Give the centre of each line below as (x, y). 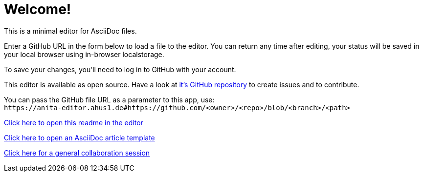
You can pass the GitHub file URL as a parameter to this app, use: (109, 99)
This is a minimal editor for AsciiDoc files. (70, 31)
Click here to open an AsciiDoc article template (79, 137)
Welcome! (38, 9)
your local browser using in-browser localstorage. (84, 54)
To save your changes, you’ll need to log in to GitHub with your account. (120, 69)
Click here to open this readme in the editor (74, 122)
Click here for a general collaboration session (77, 153)
